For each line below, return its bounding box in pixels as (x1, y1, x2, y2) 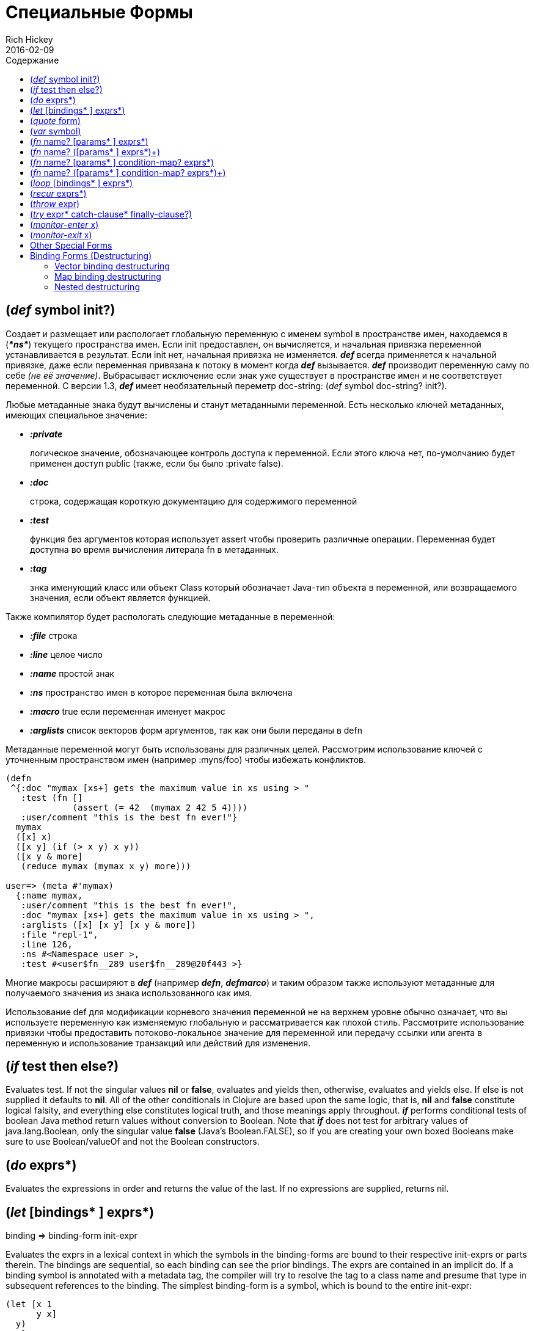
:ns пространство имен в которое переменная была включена (30, 687, 293, 698)
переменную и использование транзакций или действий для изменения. (5, 1037, 311, 1048)
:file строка (30, 630, 78, 641)
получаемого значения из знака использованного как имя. (5, 987, 252, 998)
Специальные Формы (5, 2, 193, 23)
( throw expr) (30, 198, 80, 209)
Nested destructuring (54, 281, 140, 292)
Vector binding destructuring (54, 260, 170, 271)
